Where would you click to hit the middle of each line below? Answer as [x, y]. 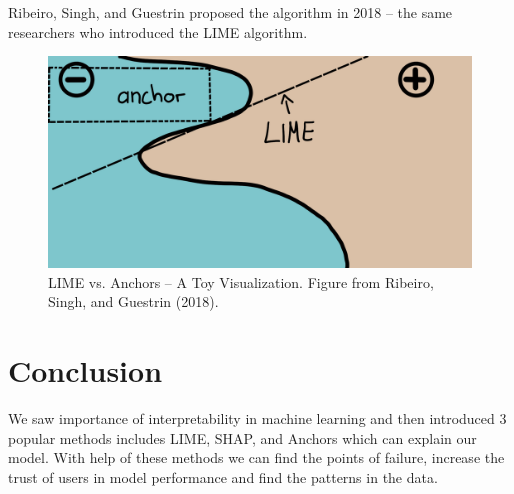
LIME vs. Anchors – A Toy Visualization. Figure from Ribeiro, [241, 281]
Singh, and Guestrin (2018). [133, 301]
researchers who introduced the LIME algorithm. [158, 31]
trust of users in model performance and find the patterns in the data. [223, 476]
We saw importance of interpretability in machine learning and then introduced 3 [257, 418]
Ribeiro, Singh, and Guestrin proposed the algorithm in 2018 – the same [230, 12]
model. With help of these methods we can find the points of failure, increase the [256, 457]
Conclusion [85, 370]
